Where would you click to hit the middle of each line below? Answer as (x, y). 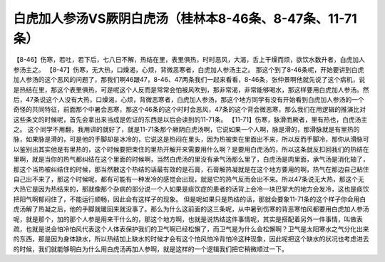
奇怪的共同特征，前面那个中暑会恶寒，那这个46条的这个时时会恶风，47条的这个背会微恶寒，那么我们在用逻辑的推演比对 (190, 110)
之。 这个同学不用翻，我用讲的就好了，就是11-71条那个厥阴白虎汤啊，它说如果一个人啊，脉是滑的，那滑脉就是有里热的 (186, 130)
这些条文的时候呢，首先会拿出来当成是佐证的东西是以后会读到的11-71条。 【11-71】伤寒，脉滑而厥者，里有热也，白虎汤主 (190, 119)
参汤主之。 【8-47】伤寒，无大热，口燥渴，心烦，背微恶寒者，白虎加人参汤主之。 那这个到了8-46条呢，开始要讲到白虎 (189, 69)
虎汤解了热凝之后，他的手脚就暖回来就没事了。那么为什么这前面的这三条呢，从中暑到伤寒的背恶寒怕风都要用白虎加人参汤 (191, 209)
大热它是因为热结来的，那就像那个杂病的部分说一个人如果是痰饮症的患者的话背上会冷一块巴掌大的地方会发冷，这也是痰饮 (191, 189)
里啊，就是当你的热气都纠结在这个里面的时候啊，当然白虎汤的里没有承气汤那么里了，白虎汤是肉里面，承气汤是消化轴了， (191, 159)
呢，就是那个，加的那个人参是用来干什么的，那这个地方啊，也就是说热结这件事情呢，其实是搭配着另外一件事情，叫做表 (188, 219)
